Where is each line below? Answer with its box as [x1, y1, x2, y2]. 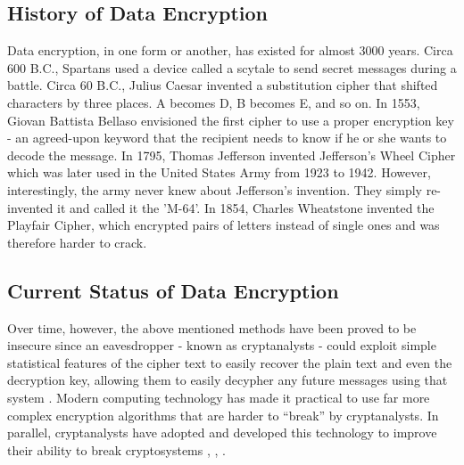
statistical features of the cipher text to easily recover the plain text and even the [7, 353, 452, 371]
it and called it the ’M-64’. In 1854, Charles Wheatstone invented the [56, 198, 435, 216]
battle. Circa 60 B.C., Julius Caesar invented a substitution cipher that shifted [7, 76, 438, 94]
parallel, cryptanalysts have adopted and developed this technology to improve [7, 423, 437, 442]
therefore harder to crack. [7, 232, 147, 251]
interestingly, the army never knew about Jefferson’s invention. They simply [7, 180, 422, 199]
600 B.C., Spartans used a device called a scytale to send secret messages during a [7, 58, 457, 77]
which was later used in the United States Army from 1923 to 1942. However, [7, 163, 431, 182]
